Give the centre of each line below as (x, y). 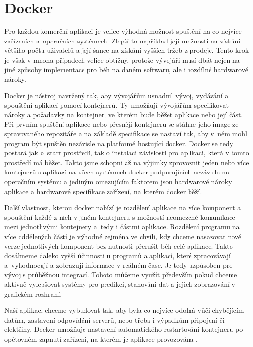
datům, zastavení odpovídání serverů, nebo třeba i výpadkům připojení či (115, 319)
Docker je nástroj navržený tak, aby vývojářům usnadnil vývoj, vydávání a (116, 95)
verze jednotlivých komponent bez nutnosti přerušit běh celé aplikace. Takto (119, 246)
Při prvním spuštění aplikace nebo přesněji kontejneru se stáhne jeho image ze (122, 124)
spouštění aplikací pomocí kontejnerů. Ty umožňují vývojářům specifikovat (116, 105)
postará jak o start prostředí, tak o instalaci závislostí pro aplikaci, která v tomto (127, 153)
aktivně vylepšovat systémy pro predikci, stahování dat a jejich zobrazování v (120, 284)
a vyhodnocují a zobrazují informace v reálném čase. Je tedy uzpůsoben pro (119, 265)
